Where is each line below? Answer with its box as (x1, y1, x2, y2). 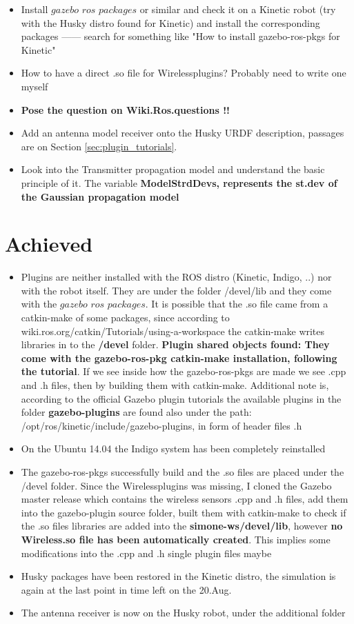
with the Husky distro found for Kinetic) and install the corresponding (21, 15, 320, 30)
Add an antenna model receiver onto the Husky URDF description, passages (21, 125, 344, 140)
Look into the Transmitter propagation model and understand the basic (21, 162, 325, 177)
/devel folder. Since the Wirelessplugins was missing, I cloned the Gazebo (21, 478, 332, 492)
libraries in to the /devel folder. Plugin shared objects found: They (21, 337, 330, 352)
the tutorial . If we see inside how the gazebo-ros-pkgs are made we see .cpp (21, 364, 346, 379)
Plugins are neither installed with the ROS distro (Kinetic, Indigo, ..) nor (21, 270, 332, 284)
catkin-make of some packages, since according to (21, 310, 230, 325)
